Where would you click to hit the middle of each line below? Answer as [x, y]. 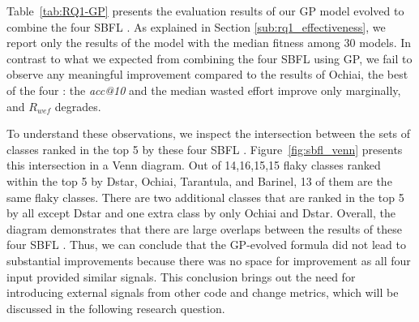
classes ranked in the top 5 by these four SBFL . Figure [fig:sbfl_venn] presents [205, 149]
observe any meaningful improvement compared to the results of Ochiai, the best [207, 74]
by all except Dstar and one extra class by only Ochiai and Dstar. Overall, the [201, 213]
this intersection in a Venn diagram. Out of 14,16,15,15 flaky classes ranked [194, 165]
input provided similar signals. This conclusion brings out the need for [181, 276]
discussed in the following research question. [116, 308]
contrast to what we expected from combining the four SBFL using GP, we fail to [209, 58]
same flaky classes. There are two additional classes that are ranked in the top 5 [205, 197]
